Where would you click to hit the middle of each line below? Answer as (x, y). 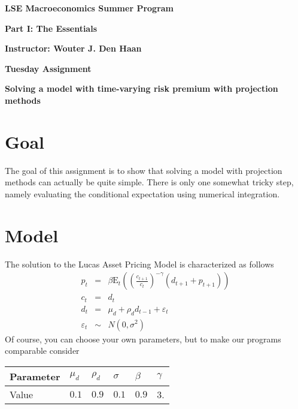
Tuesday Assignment (48, 68)
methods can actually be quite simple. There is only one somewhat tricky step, (149, 182)
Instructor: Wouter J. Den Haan (73, 48)
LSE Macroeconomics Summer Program (89, 8)
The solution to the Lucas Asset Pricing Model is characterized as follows (139, 264)
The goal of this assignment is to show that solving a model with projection (144, 170)
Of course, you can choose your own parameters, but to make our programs (143, 339)
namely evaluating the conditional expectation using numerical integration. (142, 193)
